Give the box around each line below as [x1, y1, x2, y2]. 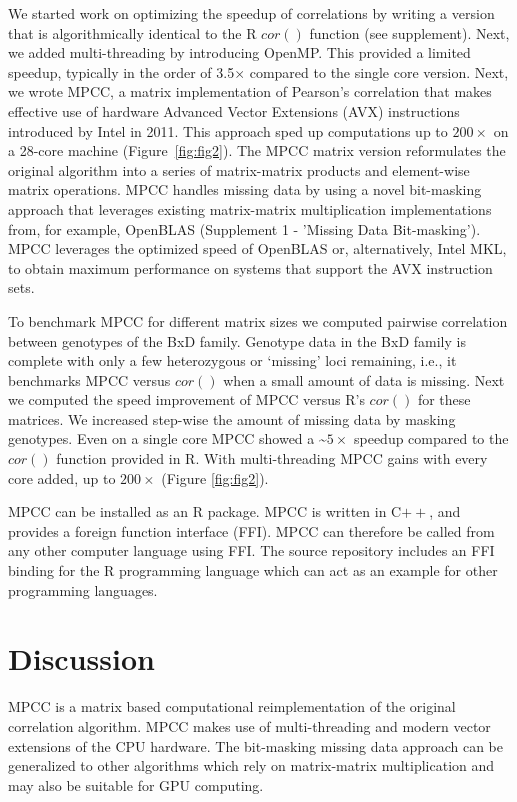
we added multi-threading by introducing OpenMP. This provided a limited [8, 42, 471, 63]
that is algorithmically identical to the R [8, 22, 257, 43]
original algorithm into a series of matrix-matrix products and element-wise [8, 159, 470, 180]
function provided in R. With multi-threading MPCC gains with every [56, 448, 488, 469]
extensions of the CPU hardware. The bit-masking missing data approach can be [8, 735, 503, 756]
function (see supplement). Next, [309, 22, 510, 43]
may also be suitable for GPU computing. [8, 774, 264, 795]
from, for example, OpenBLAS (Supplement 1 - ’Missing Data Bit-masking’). [8, 218, 481, 239]
